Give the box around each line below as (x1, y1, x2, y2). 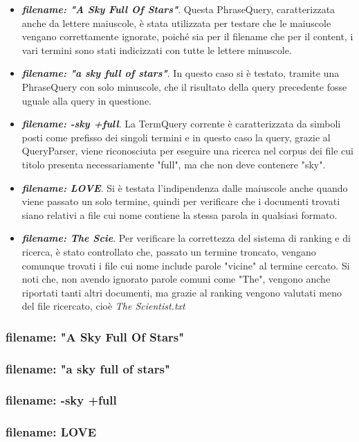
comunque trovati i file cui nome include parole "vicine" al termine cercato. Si (21, 258, 350, 272)
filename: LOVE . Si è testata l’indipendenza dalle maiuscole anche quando (21, 180, 348, 195)
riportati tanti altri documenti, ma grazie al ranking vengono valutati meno (21, 285, 342, 299)
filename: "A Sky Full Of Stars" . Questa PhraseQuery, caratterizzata (21, 2, 335, 16)
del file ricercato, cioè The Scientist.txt (21, 299, 185, 313)
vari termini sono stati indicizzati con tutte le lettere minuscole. (21, 42, 292, 57)
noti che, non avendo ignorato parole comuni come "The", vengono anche (21, 272, 331, 286)
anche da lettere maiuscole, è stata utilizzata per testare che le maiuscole (21, 15, 331, 30)
